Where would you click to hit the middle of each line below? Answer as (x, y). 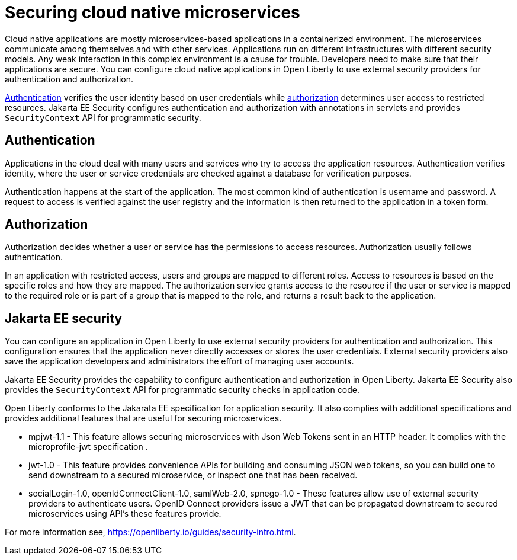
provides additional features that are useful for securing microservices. (143, 418)
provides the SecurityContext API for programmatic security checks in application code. (182, 390)
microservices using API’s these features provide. (125, 514)
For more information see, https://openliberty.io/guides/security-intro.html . (150, 532)
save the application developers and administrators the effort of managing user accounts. (179, 361)
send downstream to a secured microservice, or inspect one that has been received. (193, 475)
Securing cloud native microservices (152, 12)
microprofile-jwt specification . (88, 447)
